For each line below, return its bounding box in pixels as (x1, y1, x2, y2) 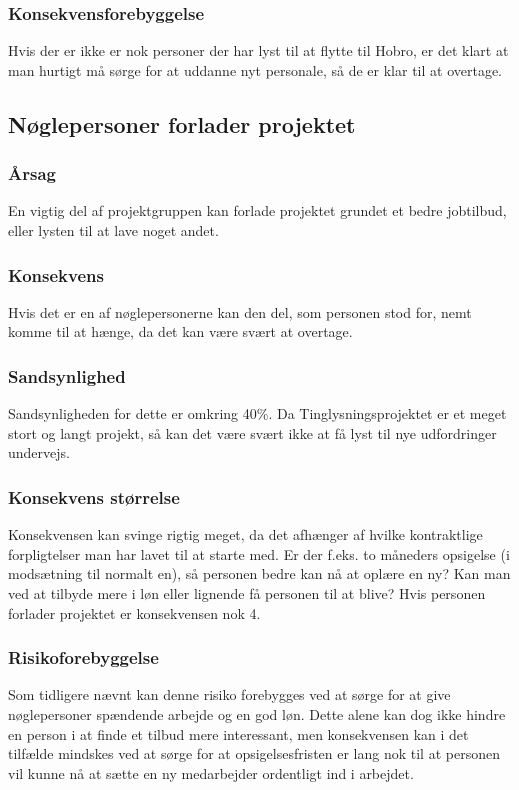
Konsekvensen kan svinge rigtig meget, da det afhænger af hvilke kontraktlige (8, 524, 483, 545)
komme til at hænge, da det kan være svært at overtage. (8, 321, 353, 342)
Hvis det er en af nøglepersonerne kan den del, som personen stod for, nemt (8, 301, 472, 322)
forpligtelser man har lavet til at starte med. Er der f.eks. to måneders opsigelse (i (8, 543, 510, 564)
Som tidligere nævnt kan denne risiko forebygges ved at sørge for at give (8, 684, 451, 705)
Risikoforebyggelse (8, 645, 159, 670)
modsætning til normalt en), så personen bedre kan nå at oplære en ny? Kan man (8, 563, 511, 584)
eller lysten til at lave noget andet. (8, 220, 219, 240)
